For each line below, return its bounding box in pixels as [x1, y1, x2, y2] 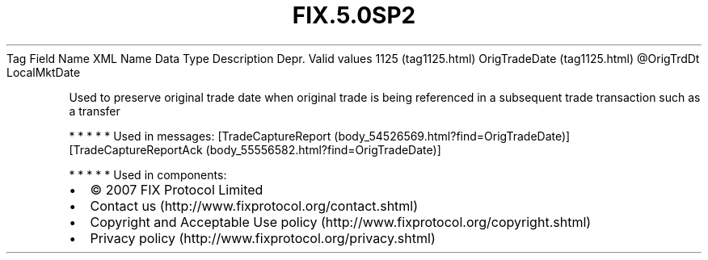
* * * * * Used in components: [69, 167, 227, 182]
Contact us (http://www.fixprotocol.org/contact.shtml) [90, 197, 419, 214]
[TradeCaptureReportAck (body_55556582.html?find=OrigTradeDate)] [69, 142, 441, 157]
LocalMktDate [6, 65, 81, 79]
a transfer [69, 103, 120, 118]
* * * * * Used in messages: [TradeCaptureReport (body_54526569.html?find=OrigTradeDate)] [69, 128, 571, 143]
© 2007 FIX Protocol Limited [90, 181, 263, 198]
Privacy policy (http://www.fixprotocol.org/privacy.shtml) [90, 229, 436, 246]
